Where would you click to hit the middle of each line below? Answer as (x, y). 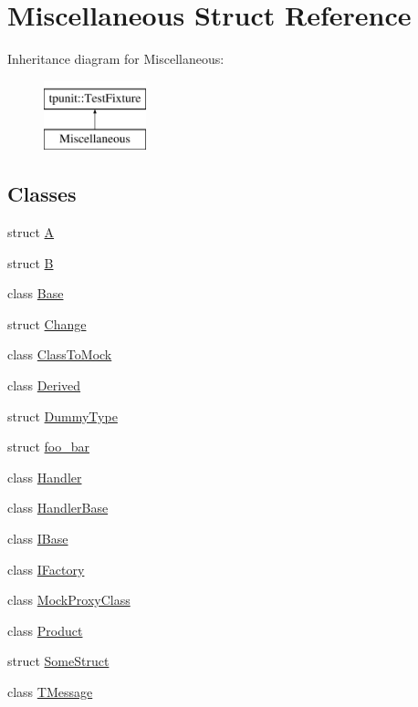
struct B (31, 262)
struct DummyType (63, 416)
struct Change (47, 323)
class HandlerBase (58, 508)
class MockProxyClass (69, 600)
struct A (31, 232)
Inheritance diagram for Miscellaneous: (116, 59)
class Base (36, 293)
